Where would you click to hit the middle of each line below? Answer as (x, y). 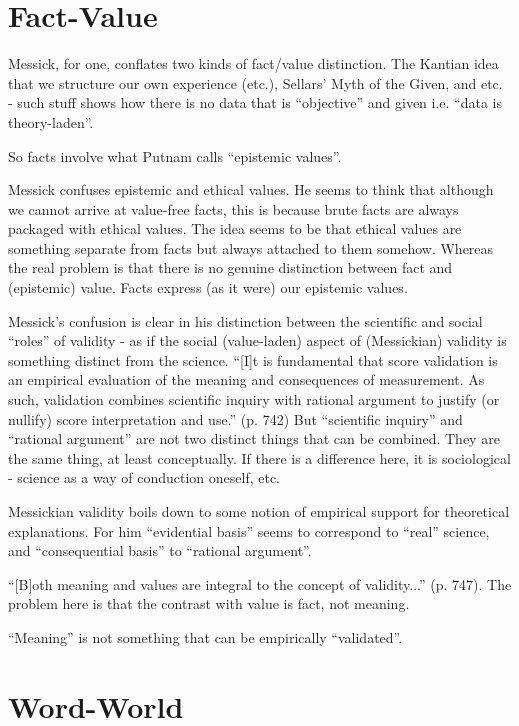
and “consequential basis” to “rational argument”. (160, 550)
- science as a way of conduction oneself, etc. (144, 477)
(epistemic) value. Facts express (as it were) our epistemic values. (208, 287)
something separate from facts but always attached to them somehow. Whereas (251, 247)
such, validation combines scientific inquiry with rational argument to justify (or (254, 399)
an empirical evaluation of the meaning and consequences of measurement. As (246, 379)
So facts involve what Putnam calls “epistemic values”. (175, 155)
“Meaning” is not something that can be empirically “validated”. (205, 636)
